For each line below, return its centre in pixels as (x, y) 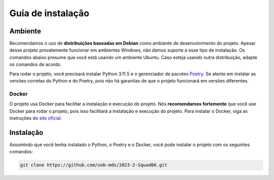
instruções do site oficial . (36, 118)
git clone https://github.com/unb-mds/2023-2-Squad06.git (94, 165)
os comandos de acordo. (36, 64)
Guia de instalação (49, 13)
